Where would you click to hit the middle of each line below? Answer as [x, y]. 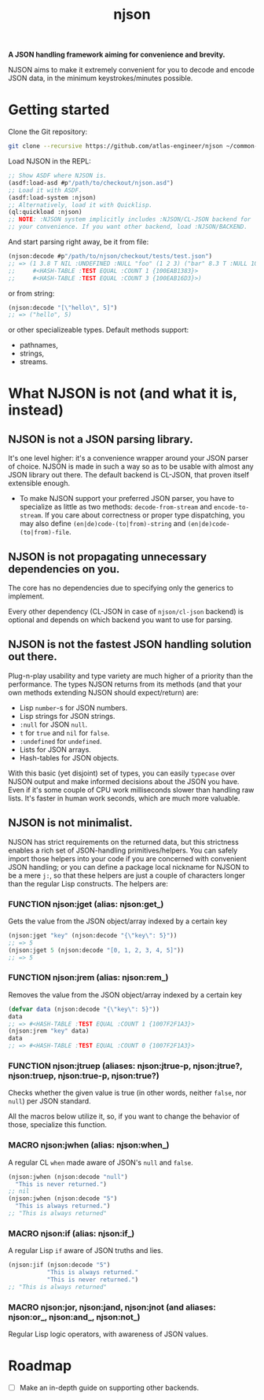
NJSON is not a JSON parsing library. [101, 439]
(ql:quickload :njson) [45, 212]
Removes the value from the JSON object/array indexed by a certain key [125, 995]
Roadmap [40, 1366]
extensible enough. [39, 483]
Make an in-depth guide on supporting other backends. [109, 1387]
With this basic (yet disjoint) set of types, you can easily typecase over [122, 773]
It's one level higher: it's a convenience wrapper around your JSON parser [128, 459]
